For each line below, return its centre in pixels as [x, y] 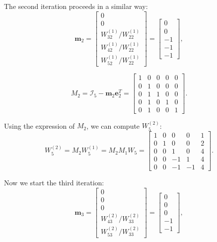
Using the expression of [39, 125]
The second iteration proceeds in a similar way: [76, 6]
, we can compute [113, 125]
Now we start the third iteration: [54, 183]
